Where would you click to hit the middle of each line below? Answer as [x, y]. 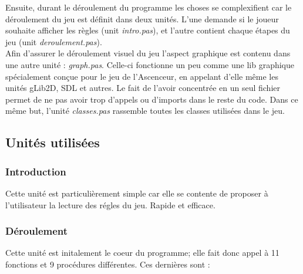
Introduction [36, 171]
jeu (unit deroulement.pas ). [54, 41]
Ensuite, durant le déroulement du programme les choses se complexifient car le [149, 7]
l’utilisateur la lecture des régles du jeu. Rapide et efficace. [110, 204]
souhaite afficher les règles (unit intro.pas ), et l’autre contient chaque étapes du [148, 30]
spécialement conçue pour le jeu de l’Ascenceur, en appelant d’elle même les [142, 76]
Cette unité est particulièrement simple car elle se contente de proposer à [137, 193]
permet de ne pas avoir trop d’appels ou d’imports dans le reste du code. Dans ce [152, 99]
